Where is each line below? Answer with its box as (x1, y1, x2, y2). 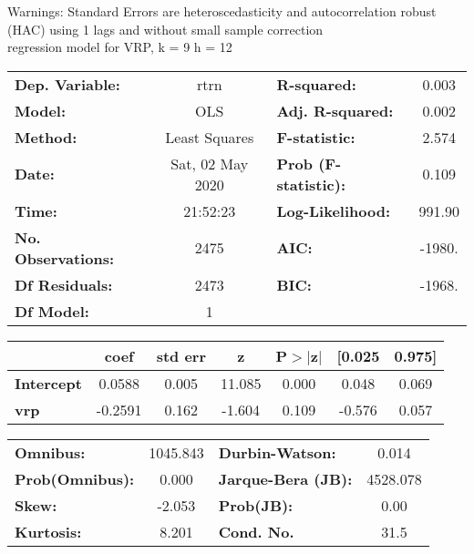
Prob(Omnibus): (15, 467, 135, 489)
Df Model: (15, 300, 89, 322)
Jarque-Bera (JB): (218, 467, 353, 489)
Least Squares (165, 126, 254, 148)
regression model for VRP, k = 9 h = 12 (7, 37, 232, 56)
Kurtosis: (15, 520, 82, 542)
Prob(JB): (218, 494, 294, 516)
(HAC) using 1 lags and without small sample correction (7, 19, 324, 38)
